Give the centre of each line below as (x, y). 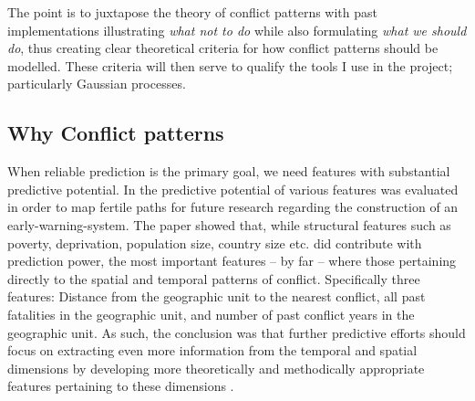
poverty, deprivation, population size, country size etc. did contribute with (215, 243)
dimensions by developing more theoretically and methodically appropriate (216, 368)
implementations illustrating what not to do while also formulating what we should (237, 30)
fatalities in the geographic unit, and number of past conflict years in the (211, 314)
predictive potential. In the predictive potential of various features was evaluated (233, 189)
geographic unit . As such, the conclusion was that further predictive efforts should (237, 332)
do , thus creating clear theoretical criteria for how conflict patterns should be (223, 48)
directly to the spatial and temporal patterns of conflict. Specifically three (214, 278)
